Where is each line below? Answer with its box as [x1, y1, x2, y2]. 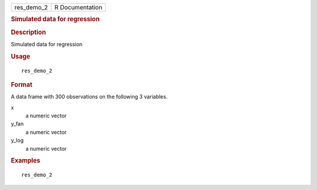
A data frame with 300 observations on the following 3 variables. [11, 93, 168, 100]
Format [11, 80, 32, 89]
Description [11, 28, 46, 36]
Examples [11, 157, 41, 165]
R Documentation [54, 4, 103, 11]
